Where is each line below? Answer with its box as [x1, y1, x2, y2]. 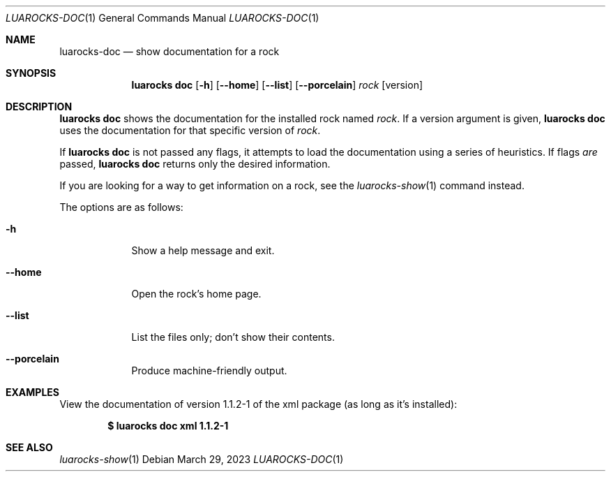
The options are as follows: [59, 201, 183, 213]
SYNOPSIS [6, 67, 56, 79]
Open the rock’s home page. [131, 288, 262, 300]
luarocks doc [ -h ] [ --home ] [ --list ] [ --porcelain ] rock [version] [131, 79, 423, 91]
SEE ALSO [6, 441, 53, 453]
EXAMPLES [6, 386, 59, 398]
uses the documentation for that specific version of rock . [59, 124, 321, 136]
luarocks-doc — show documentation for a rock [59, 45, 280, 57]
